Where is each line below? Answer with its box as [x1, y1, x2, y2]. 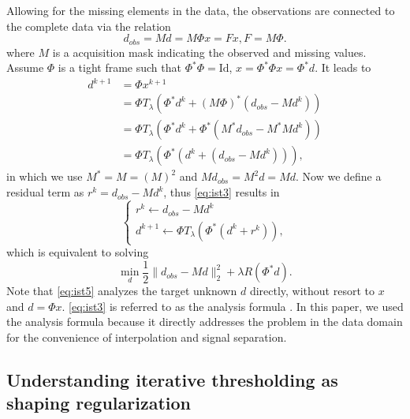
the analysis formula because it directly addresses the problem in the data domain [6, 313, 403, 330]
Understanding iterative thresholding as [6, 368, 338, 391]
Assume [6, 59, 44, 76]
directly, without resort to [249, 282, 375, 299]
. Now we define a [296, 168, 382, 185]
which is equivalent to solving [6, 244, 149, 260]
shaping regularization [6, 391, 192, 415]
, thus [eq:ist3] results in [163, 184, 280, 200]
